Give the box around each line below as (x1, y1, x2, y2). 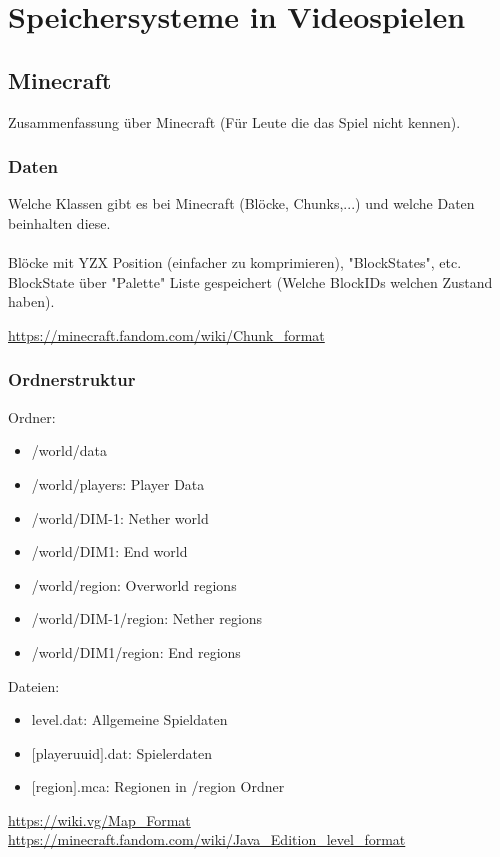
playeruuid (35, 742, 100, 763)
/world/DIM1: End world (31, 541, 188, 562)
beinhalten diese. (8, 212, 111, 233)
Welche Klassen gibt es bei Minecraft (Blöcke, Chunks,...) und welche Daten (8, 193, 475, 214)
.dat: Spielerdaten (103, 742, 213, 763)
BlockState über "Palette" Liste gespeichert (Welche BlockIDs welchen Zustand (8, 271, 493, 292)
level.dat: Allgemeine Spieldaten (31, 709, 228, 730)
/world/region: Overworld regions (31, 574, 237, 595)
